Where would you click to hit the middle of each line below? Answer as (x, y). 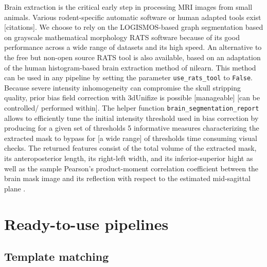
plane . (15, 188)
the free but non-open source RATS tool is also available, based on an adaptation (132, 57)
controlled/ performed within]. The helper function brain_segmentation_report (132, 108)
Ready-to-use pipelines (86, 224)
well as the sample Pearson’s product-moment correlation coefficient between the (131, 168)
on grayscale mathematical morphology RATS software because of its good (122, 37)
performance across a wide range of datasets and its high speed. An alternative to (133, 47)
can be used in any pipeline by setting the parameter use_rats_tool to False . (129, 77)
